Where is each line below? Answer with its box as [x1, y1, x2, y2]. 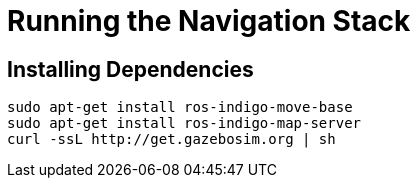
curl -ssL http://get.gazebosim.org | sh [7, 131, 336, 148]
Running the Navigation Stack [7, 4, 411, 38]
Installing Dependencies [7, 56, 254, 82]
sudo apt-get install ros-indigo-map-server [7, 115, 362, 132]
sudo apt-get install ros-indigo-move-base [7, 99, 353, 116]
